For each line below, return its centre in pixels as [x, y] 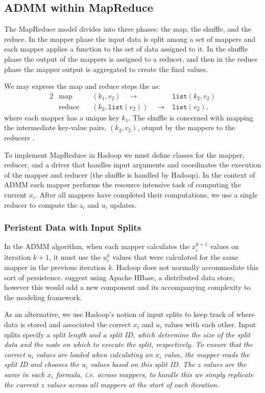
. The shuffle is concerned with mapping [191, 117]
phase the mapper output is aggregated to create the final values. [106, 69]
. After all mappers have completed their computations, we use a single [146, 194]
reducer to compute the [41, 204]
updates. [123, 204]
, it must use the [75, 256]
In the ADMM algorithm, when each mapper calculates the [97, 246]
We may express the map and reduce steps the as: [82, 86]
